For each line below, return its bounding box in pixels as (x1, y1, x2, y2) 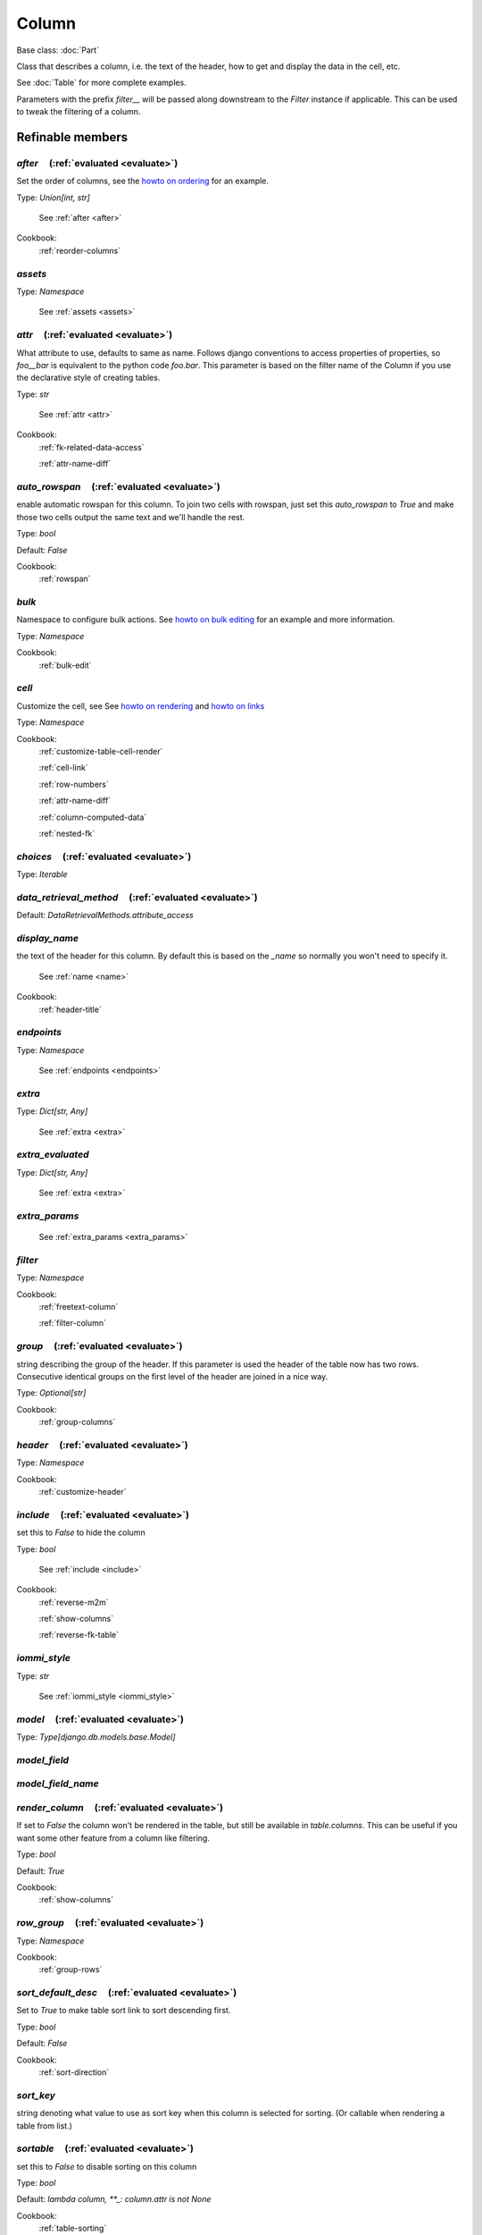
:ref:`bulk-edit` (38, 660, 92, 670)
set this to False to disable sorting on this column (16, 2161, 197, 2172)
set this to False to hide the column (16, 1527, 146, 1538)
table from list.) (16, 2120, 73, 2131)
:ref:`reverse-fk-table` (38, 1630, 120, 1640)
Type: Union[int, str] (16, 192, 91, 203)
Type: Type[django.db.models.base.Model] (16, 1732, 176, 1742)
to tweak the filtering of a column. (16, 106, 141, 117)
